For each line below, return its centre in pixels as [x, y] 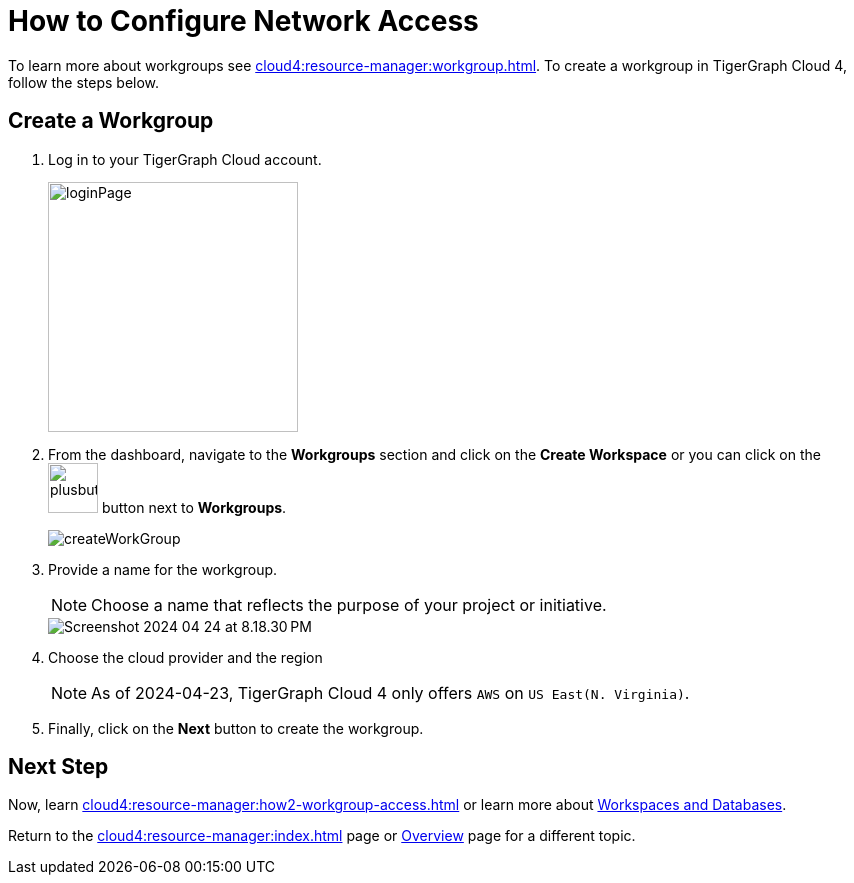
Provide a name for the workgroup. [163, 569]
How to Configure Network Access [243, 21]
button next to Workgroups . [194, 507]
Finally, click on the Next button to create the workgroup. [236, 728]
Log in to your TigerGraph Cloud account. [185, 159]
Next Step [58, 767]
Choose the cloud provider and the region [185, 657]
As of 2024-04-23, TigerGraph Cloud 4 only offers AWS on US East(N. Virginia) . [390, 692]
